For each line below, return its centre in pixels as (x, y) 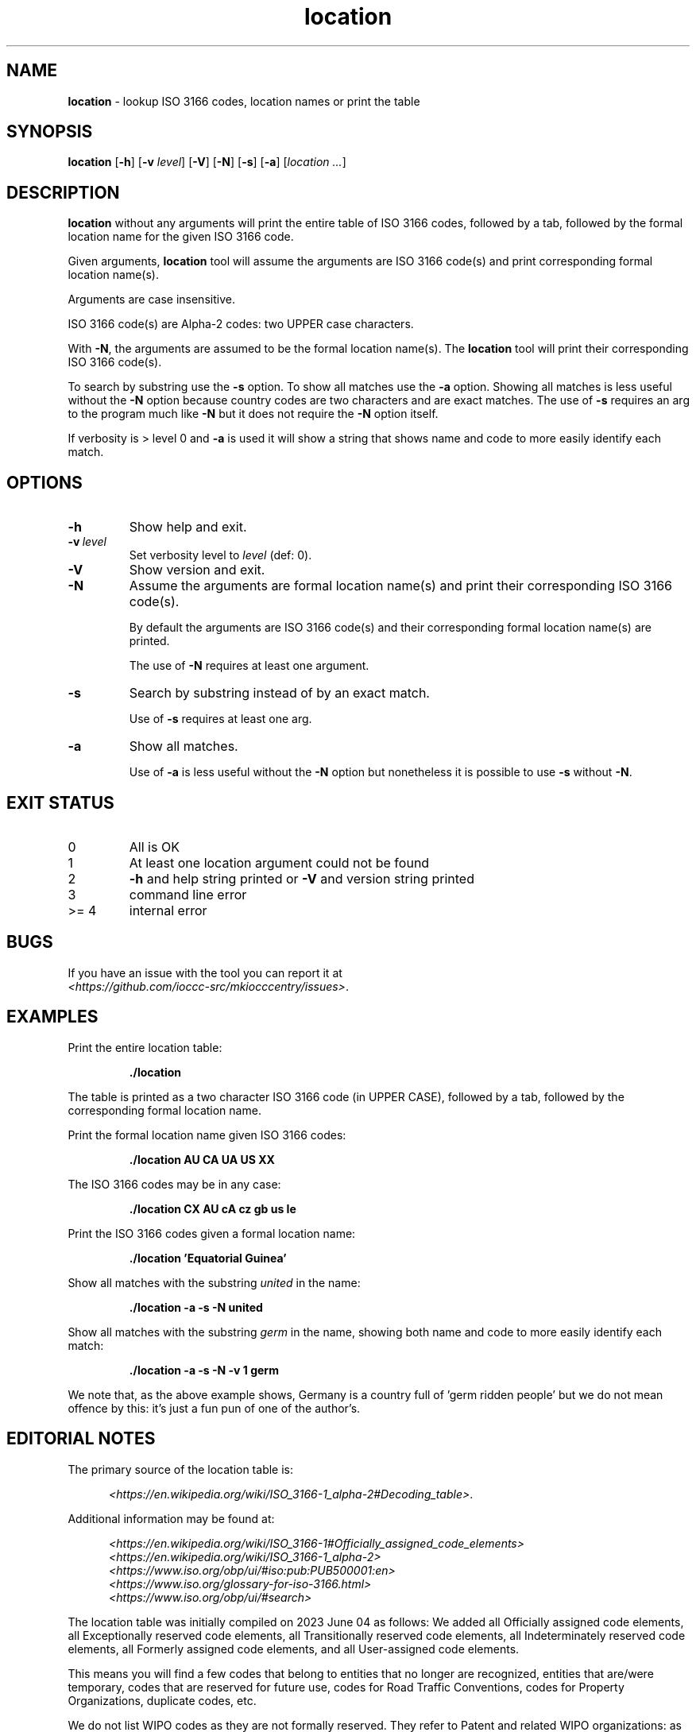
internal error (168, 910)
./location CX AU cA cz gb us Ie (213, 1208)
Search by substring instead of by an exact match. (279, 693)
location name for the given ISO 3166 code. (181, 237)
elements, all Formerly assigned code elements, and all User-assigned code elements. (294, 1649)
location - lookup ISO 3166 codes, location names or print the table (244, 101)
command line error (188, 894)
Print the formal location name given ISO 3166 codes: (207, 1135)
